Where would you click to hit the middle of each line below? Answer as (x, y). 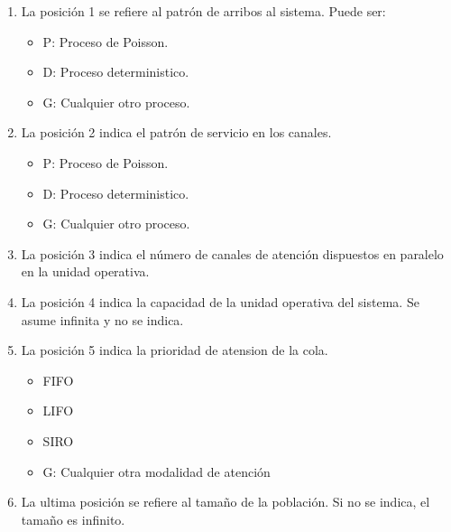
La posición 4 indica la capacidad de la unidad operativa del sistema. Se (220, 301)
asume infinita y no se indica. (102, 319)
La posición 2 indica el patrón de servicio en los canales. (176, 132)
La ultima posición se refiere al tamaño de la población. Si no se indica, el (225, 502)
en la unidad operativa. (85, 271)
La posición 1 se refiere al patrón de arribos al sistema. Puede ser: (203, 11)
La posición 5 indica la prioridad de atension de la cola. (175, 350)
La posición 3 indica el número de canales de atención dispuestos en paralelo (232, 253)
